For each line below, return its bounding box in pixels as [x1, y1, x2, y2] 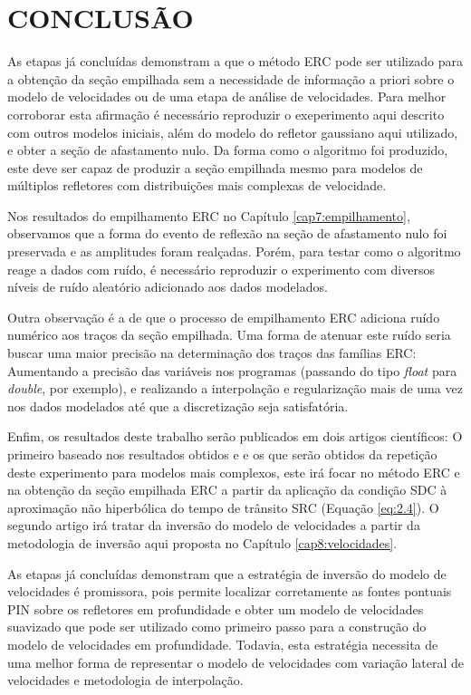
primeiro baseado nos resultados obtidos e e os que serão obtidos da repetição [7, 445, 437, 463]
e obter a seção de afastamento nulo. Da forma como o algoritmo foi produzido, [7, 140, 448, 159]
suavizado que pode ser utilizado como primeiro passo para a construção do [7, 617, 427, 636]
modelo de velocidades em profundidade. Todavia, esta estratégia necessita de [7, 634, 438, 653]
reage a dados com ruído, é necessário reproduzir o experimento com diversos [7, 259, 435, 278]
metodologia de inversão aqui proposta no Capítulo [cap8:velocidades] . [7, 533, 398, 552]
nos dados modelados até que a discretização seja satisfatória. [7, 396, 349, 415]
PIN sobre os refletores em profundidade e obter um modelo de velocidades [7, 599, 424, 618]
